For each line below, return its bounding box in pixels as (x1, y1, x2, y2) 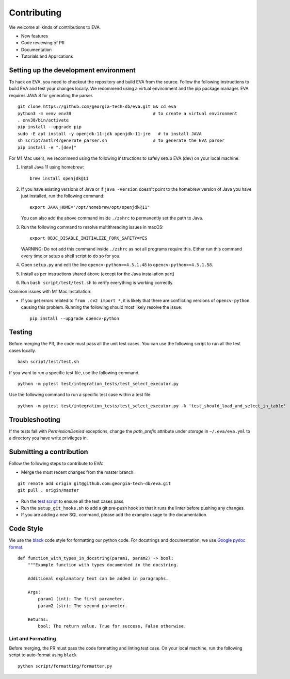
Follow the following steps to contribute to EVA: (9, 461, 104, 466)
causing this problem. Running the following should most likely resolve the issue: (21, 304, 182, 310)
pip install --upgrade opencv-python (30, 315, 120, 321)
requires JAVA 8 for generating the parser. (9, 92, 94, 98)
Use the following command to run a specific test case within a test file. (9, 392, 152, 397)
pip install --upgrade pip (17, 124, 82, 130)
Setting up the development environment (9, 66, 136, 74)
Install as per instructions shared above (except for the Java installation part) (21, 271, 175, 277)
